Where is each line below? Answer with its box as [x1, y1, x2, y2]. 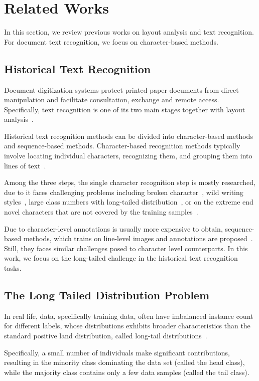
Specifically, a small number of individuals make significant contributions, [4, 347, 230, 357]
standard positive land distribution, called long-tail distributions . [4, 330, 207, 340]
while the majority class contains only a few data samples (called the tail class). [4, 366, 249, 377]
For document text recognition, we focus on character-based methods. [4, 36, 218, 47]
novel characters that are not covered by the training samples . [4, 207, 198, 217]
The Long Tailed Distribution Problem [4, 287, 210, 302]
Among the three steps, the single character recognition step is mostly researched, [4, 177, 255, 187]
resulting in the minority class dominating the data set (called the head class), [4, 357, 245, 367]
